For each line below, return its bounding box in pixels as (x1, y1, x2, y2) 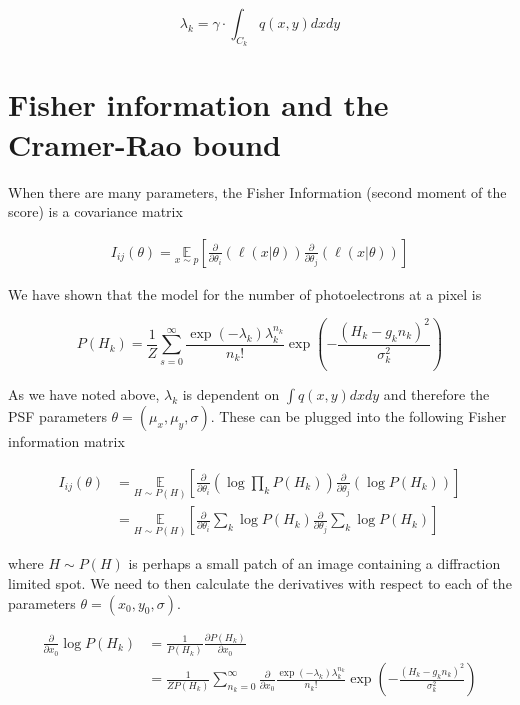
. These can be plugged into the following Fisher (210, 406, 507, 427)
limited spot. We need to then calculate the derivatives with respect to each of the (8, 572, 512, 593)
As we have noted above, (8, 384, 160, 405)
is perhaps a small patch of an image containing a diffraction (128, 553, 501, 574)
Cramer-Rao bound (8, 123, 281, 164)
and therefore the (383, 384, 490, 405)
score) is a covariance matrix (8, 201, 183, 222)
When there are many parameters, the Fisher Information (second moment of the (8, 181, 507, 202)
